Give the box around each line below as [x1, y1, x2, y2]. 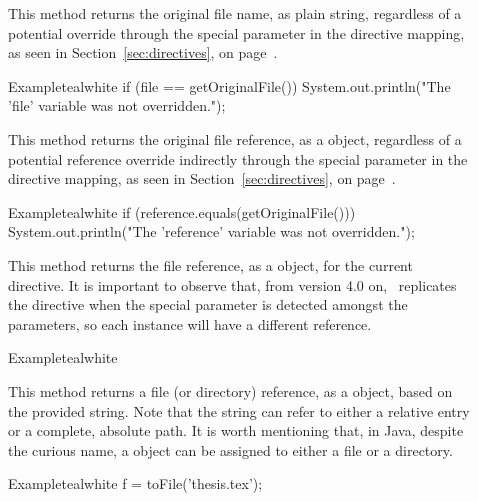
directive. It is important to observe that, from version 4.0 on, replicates [8, 274, 457, 295]
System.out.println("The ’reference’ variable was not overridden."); [8, 221, 415, 242]
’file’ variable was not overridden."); [8, 95, 226, 116]
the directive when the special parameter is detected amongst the [8, 294, 408, 315]
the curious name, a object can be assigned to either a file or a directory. [8, 439, 453, 460]
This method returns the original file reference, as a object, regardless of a [8, 128, 462, 149]
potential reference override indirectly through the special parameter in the [8, 148, 468, 169]
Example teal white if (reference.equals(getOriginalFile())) [8, 201, 356, 222]
